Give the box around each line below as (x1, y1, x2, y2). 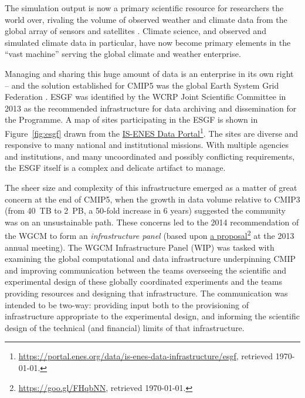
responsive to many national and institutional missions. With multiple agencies (5, 139, 289, 151)
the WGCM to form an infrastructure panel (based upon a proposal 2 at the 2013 (5, 228, 294, 241)
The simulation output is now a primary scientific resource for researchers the (5, 2, 284, 14)
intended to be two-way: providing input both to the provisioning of (5, 298, 249, 311)
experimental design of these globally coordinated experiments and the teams (5, 275, 282, 288)
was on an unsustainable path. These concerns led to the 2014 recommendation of (5, 215, 299, 228)
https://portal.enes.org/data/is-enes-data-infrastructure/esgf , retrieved (18, 350, 273, 362)
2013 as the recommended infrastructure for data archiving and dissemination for (5, 102, 297, 114)
